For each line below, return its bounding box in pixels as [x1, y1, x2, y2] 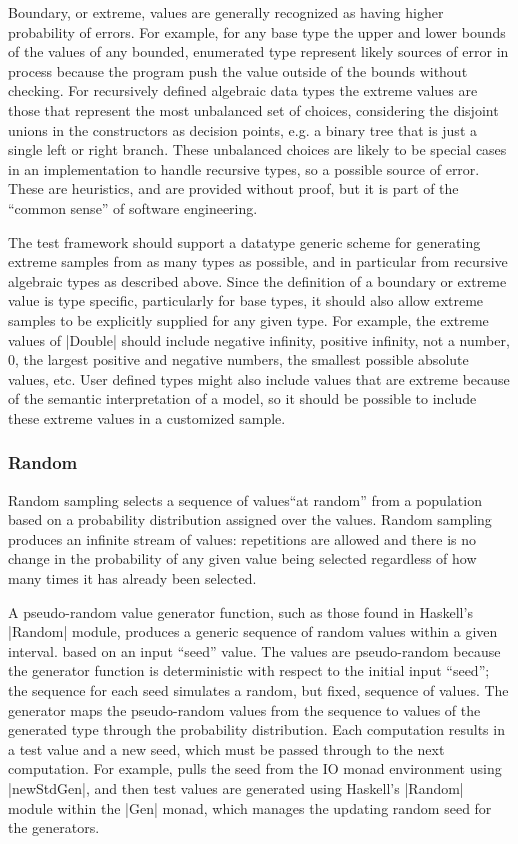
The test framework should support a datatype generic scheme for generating [8, 231, 481, 252]
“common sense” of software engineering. [8, 197, 258, 218]
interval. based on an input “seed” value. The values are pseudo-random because [8, 640, 501, 661]
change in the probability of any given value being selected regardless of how [8, 548, 477, 569]
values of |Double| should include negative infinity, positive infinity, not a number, [8, 329, 510, 350]
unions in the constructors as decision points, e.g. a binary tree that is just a [8, 119, 477, 140]
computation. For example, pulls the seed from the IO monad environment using [8, 758, 502, 779]
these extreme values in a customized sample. [8, 407, 286, 428]
